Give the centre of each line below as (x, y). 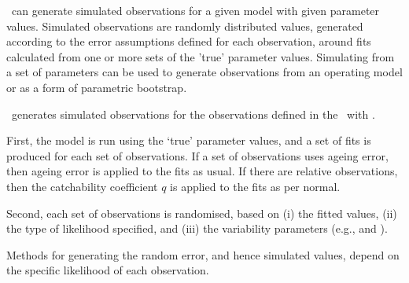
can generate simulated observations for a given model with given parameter (195, 10)
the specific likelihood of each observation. (108, 270)
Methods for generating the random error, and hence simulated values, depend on (203, 254)
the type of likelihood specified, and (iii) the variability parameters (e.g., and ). (197, 228)
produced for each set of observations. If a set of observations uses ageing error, (197, 155)
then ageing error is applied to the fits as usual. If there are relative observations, (202, 171)
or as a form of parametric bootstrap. (97, 87)
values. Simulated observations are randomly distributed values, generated (185, 26)
